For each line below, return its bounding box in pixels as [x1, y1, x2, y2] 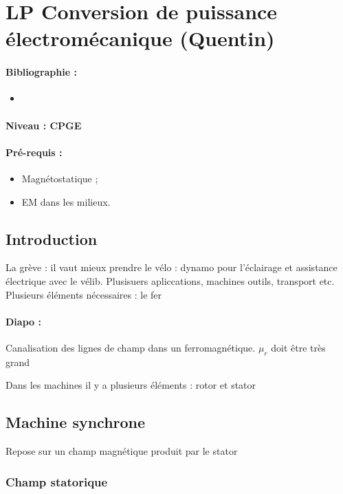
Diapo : [5, 314, 41, 328]
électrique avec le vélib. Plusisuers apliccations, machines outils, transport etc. [5, 273, 335, 288]
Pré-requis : [5, 144, 63, 159]
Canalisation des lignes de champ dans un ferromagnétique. [5, 340, 256, 354]
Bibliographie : [5, 65, 77, 79]
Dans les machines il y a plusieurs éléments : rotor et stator [5, 378, 256, 392]
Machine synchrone [5, 411, 146, 433]
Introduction [5, 228, 98, 249]
